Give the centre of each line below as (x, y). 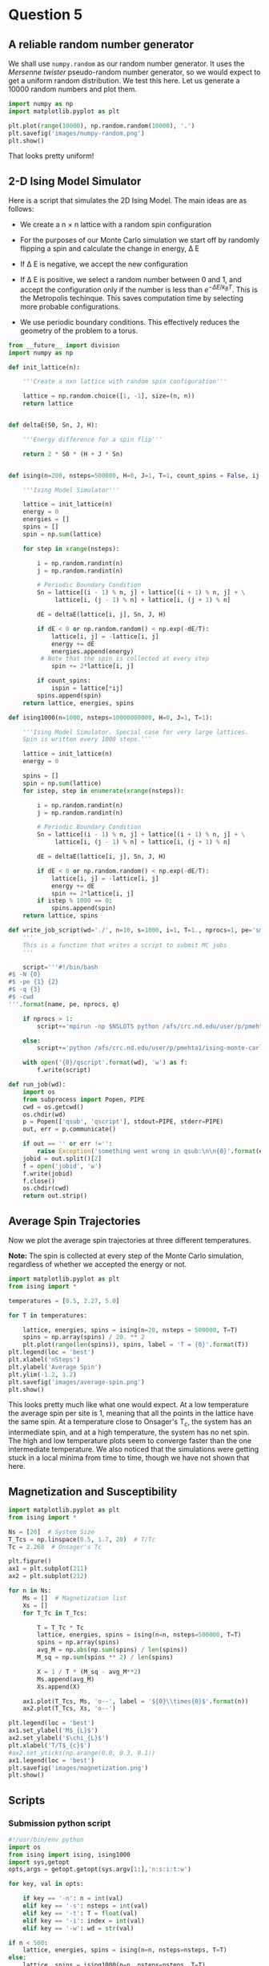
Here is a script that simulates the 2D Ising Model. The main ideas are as (128, 200)
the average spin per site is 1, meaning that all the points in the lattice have (131, 1414)
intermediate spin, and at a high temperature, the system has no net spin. (129, 1432)
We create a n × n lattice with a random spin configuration (116, 225)
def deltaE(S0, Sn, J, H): (53, 425)
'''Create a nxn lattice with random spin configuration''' (125, 382)
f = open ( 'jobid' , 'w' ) (62, 1166)
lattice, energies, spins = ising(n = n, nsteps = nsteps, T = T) (125, 1950)
